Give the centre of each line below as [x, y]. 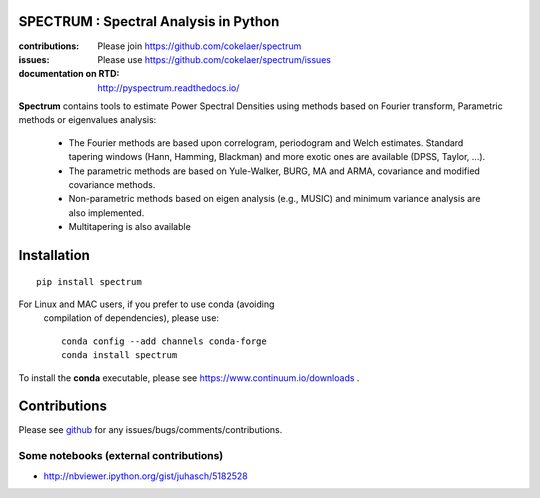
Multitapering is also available [130, 227]
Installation [54, 255]
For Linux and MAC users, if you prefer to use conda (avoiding [146, 304]
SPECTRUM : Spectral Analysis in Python [149, 21]
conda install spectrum [119, 355]
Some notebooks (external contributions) [121, 456]
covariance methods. [112, 185]
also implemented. [106, 212]
